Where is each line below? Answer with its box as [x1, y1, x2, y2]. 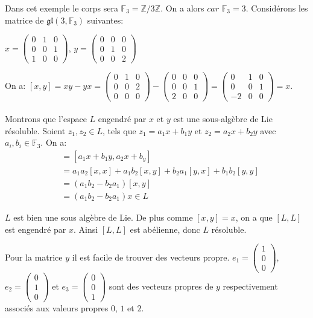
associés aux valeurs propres [5, 301, 109, 314]
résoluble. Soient [5, 124, 66, 137]
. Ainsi [73, 222, 98, 235]
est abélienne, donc [130, 222, 200, 235]
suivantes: [87, 13, 124, 26]
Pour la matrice [5, 250, 63, 263]
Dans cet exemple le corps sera [5, 2, 118, 14]
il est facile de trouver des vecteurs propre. [72, 250, 230, 263]
